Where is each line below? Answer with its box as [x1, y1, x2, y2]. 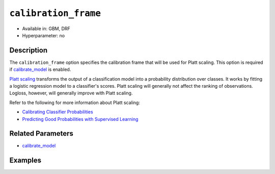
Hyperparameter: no [22, 32, 65, 38]
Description [9, 46, 48, 55]
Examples [9, 156, 42, 165]
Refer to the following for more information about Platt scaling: [9, 100, 140, 106]
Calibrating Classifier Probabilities [22, 109, 94, 115]
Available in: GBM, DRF [22, 26, 71, 32]
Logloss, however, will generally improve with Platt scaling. [9, 90, 133, 96]
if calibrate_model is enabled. [9, 66, 71, 72]
